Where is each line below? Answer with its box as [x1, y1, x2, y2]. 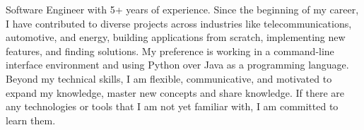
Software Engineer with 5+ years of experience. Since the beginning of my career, [6, 2, 359, 16]
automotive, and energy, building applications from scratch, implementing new [6, 30, 346, 45]
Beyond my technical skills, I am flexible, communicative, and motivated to [6, 71, 332, 85]
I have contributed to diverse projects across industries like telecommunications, [6, 16, 352, 30]
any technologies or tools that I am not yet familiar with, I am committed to [6, 99, 339, 114]
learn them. [6, 112, 56, 127]
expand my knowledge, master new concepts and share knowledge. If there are [6, 85, 345, 100]
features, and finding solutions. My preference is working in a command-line [6, 43, 334, 58]
